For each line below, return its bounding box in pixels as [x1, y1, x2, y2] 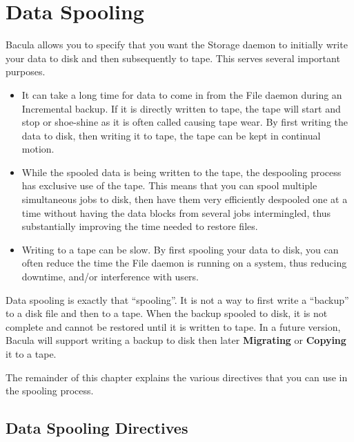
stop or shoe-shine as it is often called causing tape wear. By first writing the [21, 115, 348, 129]
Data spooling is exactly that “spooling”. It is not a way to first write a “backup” [6, 292, 349, 307]
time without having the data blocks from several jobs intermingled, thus [21, 205, 331, 220]
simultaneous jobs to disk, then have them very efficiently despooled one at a [21, 192, 348, 206]
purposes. [6, 64, 46, 79]
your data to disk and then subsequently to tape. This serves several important [6, 50, 340, 65]
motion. [21, 142, 55, 156]
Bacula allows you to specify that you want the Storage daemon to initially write [6, 37, 348, 52]
